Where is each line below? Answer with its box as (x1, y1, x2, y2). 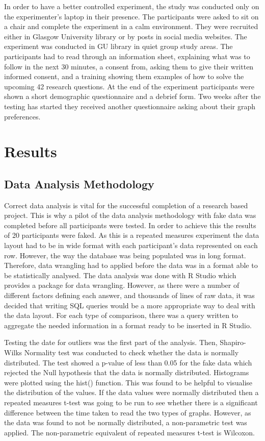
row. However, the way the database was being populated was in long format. (4, 250, 246, 260)
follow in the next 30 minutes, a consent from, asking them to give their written (4, 61, 254, 71)
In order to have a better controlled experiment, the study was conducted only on (4, 1, 259, 11)
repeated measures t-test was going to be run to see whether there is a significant (4, 397, 258, 407)
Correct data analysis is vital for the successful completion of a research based (4, 200, 248, 210)
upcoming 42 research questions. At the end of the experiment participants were (4, 81, 254, 91)
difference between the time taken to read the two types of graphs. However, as (4, 407, 251, 418)
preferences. (4, 111, 41, 121)
